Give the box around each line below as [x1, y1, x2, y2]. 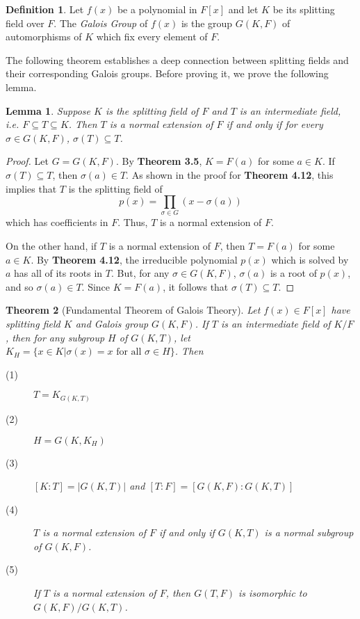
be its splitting [272, 2, 335, 16]
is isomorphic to [238, 586, 307, 600]
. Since [81, 279, 111, 294]
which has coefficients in [6, 215, 108, 230]
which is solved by [271, 252, 349, 266]
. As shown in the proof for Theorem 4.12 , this [126, 167, 334, 182]
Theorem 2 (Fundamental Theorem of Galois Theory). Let [6, 303, 261, 317]
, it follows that [163, 279, 229, 294]
